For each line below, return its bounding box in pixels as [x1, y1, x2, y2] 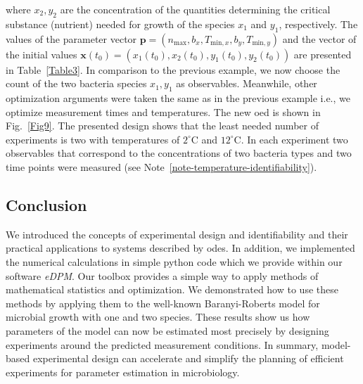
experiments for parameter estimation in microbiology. [6, 364, 240, 379]
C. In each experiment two [234, 132, 348, 146]
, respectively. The [279, 16, 358, 31]
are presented [293, 46, 352, 61]
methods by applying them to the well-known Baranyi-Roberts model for [6, 295, 320, 310]
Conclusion [6, 193, 87, 215]
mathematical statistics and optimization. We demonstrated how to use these [6, 282, 338, 297]
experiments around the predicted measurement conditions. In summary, [6, 337, 319, 352]
